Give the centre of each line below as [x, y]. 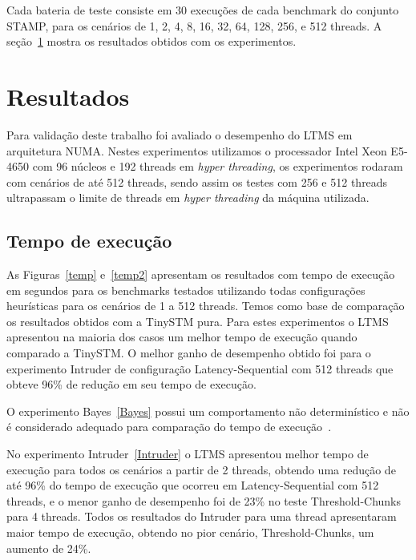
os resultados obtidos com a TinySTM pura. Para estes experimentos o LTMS [198, 321]
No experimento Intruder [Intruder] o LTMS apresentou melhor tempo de [188, 454]
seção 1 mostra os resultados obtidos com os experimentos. [151, 41]
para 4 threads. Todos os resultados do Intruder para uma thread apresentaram [202, 516]
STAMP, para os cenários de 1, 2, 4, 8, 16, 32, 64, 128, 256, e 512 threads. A [194, 25]
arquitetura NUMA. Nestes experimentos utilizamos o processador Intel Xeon [197, 150]
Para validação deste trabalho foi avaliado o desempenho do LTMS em [180, 134]
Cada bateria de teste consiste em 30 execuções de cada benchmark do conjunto [203, 10]
